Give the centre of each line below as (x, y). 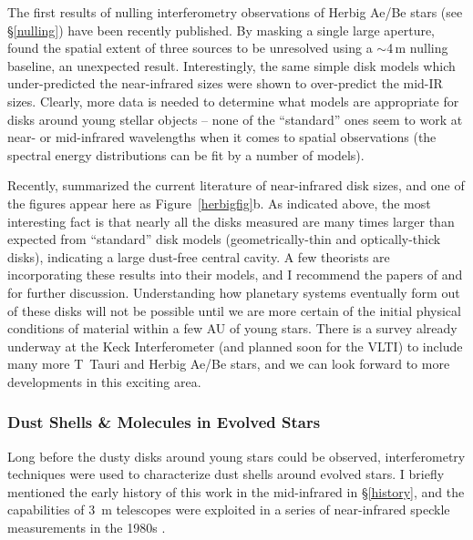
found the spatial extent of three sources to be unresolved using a (190, 48)
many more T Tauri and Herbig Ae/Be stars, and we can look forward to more (229, 364)
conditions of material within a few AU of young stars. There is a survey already (232, 328)
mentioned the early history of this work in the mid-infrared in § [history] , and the (236, 491)
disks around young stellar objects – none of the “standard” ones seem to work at (235, 119)
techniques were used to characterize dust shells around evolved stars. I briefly (226, 474)
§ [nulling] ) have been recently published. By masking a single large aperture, (221, 30)
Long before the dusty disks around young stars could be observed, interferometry (236, 456)
